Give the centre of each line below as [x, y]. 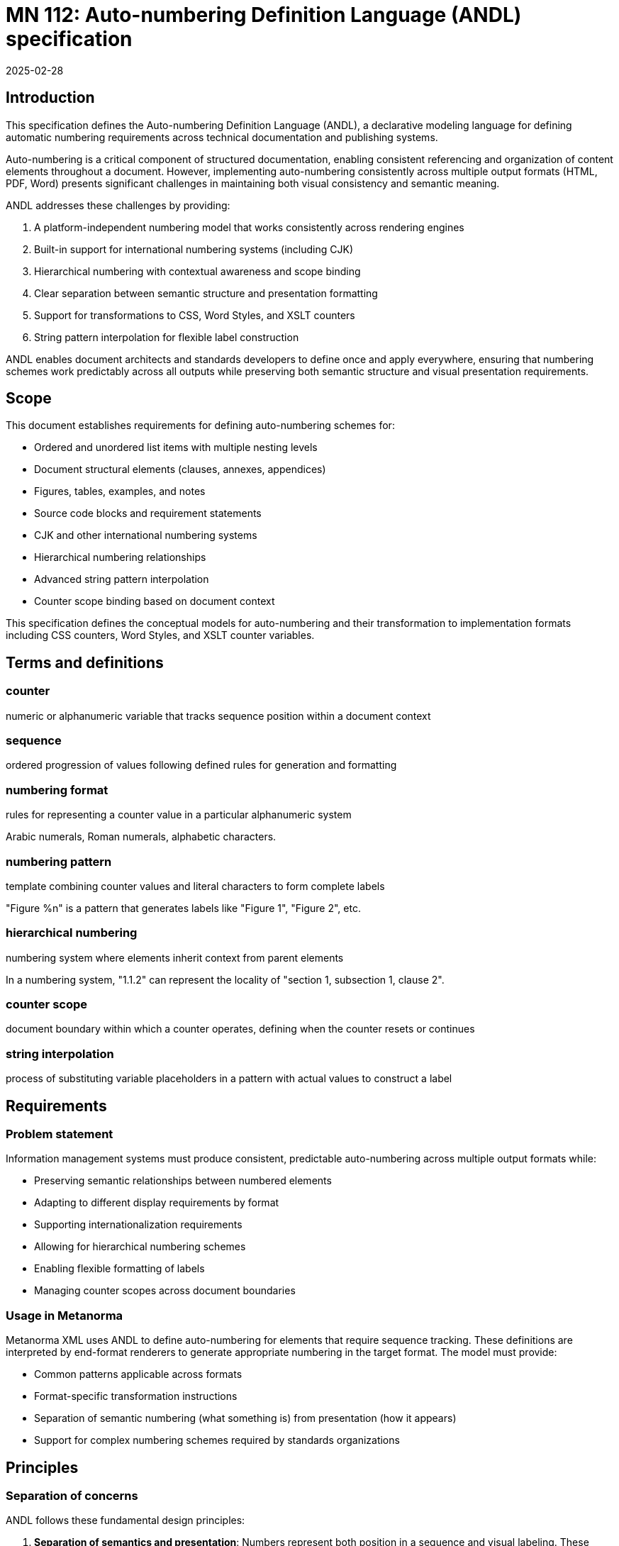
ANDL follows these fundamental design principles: [126, 1520]
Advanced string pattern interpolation [122, 579]
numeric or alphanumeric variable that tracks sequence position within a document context [218, 716]
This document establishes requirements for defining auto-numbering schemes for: [200, 426]
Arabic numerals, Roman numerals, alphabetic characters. [141, 837]
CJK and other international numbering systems [146, 535]
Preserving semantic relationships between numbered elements [183, 1181]
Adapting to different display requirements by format [157, 1203]
